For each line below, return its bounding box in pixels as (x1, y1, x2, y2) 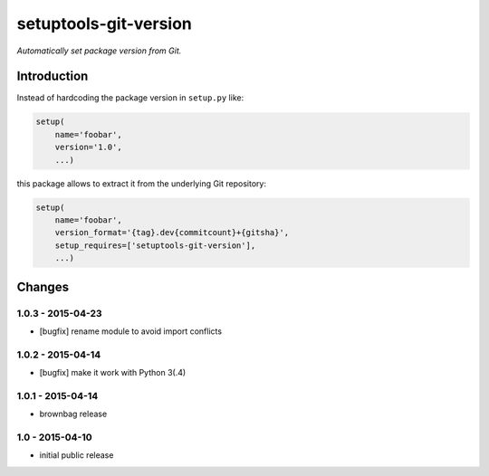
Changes (16, 279, 70, 294)
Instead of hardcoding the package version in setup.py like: (16, 92, 244, 103)
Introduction (16, 69, 89, 84)
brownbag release (39, 408, 108, 420)
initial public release (39, 450, 114, 461)
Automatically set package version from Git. (16, 45, 182, 56)
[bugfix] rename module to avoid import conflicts (39, 326, 222, 337)
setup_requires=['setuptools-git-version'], (54, 240, 256, 251)
